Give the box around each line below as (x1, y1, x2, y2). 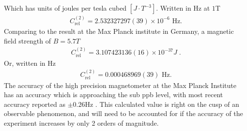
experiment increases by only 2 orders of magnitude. (4, 117, 159, 128)
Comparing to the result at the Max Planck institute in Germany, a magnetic (4, 26, 234, 36)
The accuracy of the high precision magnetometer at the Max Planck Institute (4, 80, 236, 90)
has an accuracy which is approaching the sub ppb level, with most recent (4, 89, 223, 100)
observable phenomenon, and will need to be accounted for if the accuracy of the (4, 108, 243, 118)
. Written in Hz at (156, 3, 210, 13)
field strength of (4, 35, 51, 45)
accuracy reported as (4, 99, 65, 109)
